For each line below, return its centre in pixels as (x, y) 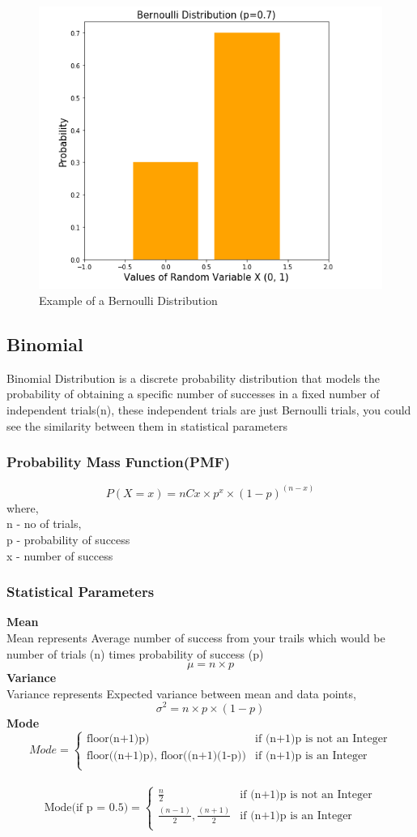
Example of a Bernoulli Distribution (128, 300)
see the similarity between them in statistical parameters (147, 425)
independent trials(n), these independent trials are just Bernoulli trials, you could (209, 410)
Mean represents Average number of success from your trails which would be (196, 638)
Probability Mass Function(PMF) (118, 462)
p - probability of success (68, 540)
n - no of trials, (44, 524)
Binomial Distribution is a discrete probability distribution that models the (194, 378)
